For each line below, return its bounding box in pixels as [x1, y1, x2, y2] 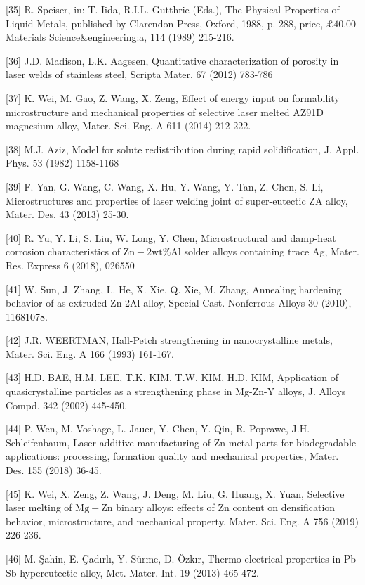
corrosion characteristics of [6, 244, 120, 259]
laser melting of [6, 500, 72, 515]
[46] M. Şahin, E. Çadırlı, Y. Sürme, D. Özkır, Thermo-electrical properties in [6, 551, 341, 565]
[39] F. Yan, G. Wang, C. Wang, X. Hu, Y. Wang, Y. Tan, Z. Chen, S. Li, [6, 179, 324, 193]
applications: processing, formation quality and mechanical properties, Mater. [6, 449, 339, 463]
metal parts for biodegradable [228, 435, 357, 449]
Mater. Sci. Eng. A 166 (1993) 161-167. [6, 346, 174, 361]
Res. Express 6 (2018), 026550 [6, 257, 135, 272]
